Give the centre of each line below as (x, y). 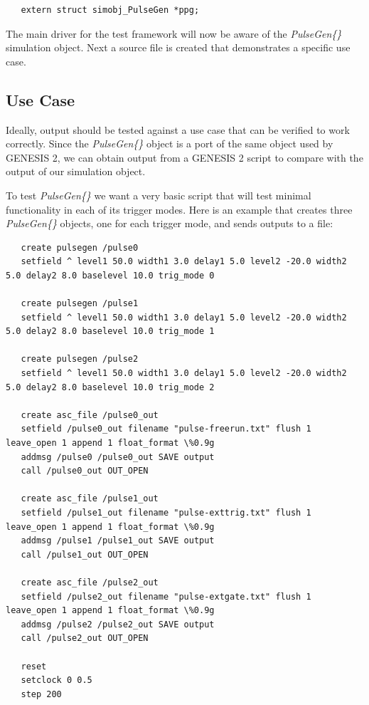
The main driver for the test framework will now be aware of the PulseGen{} (174, 33)
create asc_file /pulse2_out (90, 582)
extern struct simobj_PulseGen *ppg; (110, 10)
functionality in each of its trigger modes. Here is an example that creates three (179, 209)
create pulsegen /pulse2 (80, 359)
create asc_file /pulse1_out (90, 499)
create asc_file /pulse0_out (90, 415)
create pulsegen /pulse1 (80, 304)
